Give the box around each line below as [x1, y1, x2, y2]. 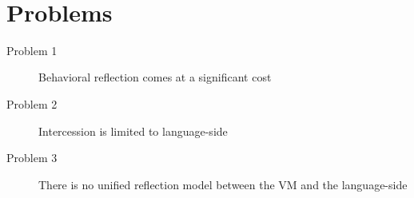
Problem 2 [6, 95, 58, 112]
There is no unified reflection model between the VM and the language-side [38, 176, 408, 192]
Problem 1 [6, 42, 58, 58]
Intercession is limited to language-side [38, 122, 228, 139]
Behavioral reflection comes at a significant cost [38, 69, 272, 85]
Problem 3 [6, 149, 58, 166]
